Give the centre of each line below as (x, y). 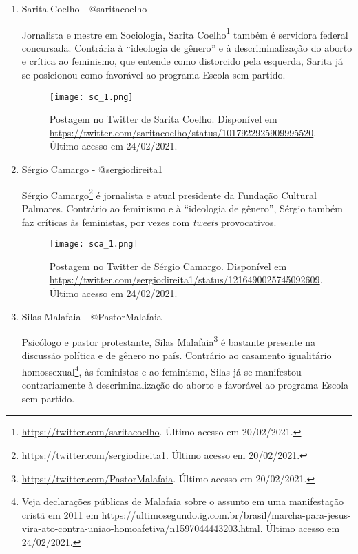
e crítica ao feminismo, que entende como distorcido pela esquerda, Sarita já (182, 61)
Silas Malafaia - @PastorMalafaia (92, 316)
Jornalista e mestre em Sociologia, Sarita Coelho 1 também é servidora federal (185, 33)
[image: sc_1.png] (91, 97)
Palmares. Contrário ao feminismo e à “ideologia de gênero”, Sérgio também (182, 208)
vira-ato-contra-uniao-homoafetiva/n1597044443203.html (141, 528)
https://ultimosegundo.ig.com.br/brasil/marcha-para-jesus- (226, 514)
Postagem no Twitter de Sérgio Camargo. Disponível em (168, 266)
